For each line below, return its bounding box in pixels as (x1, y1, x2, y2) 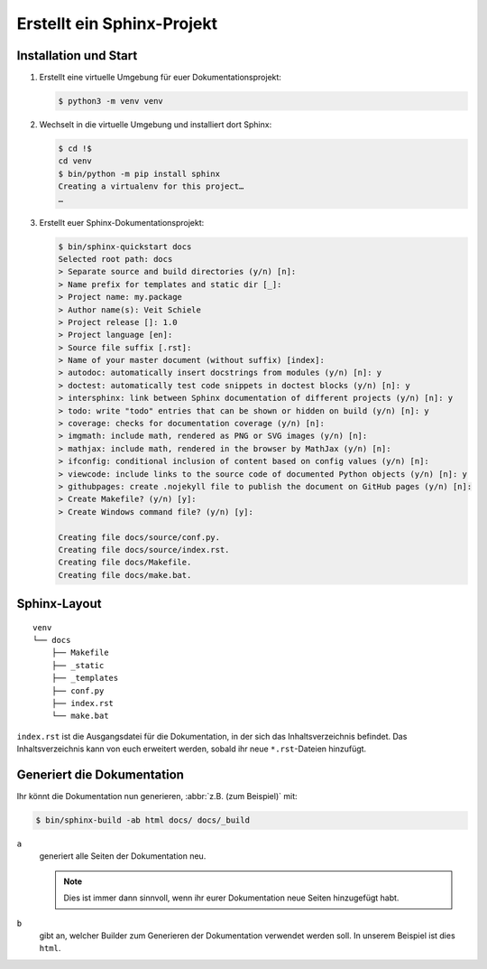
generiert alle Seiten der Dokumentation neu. (39, 851, 207, 862)
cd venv (58, 156, 92, 166)
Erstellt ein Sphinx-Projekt (16, 14, 218, 33)
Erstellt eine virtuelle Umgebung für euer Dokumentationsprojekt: (39, 72, 281, 83)
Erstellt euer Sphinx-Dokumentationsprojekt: (39, 217, 205, 228)
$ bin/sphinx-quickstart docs (58, 241, 192, 252)
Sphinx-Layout (16, 596, 102, 611)
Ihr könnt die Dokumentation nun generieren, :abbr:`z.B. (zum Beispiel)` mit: (16, 791, 298, 802)
